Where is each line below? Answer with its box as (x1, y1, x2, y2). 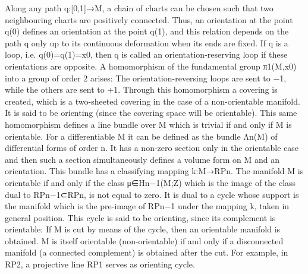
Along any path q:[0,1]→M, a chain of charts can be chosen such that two (5, 2, 274, 14)
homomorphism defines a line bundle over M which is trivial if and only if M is (5, 118, 292, 130)
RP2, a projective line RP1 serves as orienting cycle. (5, 258, 195, 270)
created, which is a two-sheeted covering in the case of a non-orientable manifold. (5, 95, 300, 107)
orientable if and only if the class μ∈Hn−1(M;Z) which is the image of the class (5, 176, 296, 188)
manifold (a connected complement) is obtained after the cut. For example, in (5, 246, 288, 259)
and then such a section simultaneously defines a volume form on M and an (5, 153, 280, 165)
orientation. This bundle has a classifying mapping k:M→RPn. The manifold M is (5, 165, 304, 177)
